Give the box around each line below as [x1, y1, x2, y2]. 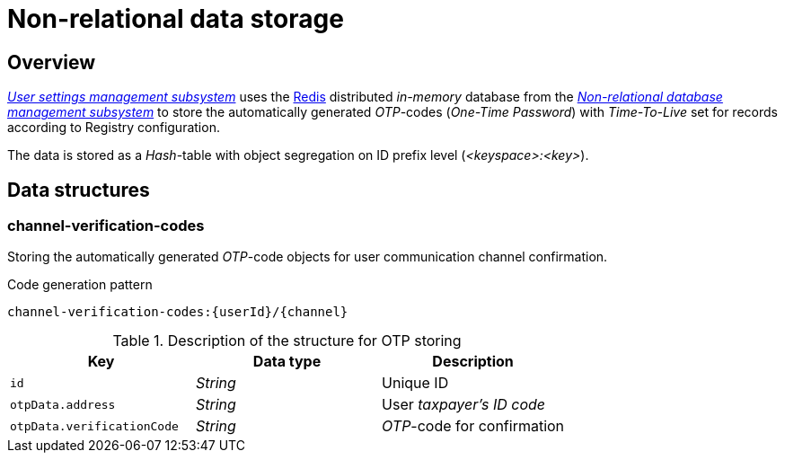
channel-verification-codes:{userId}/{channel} [7, 305, 348, 320]
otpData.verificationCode [10, 419, 179, 433]
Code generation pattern [7, 277, 153, 293]
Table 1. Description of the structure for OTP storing [112, 332, 462, 350]
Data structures [7, 178, 150, 201]
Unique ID [382, 374, 449, 393]
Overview [7, 50, 96, 74]
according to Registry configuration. [7, 119, 220, 136]
